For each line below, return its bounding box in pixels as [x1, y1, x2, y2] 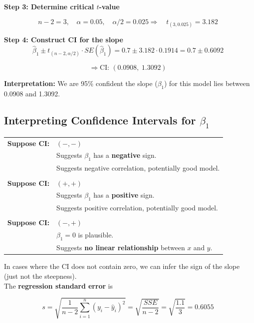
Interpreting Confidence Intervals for [4, 113, 196, 128]
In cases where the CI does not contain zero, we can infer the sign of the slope [4, 261, 240, 271]
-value [99, 1, 120, 11]
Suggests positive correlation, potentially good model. [56, 203, 218, 213]
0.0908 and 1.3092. [4, 88, 60, 99]
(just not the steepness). [4, 271, 77, 281]
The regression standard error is [4, 280, 113, 291]
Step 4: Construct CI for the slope [4, 34, 124, 44]
